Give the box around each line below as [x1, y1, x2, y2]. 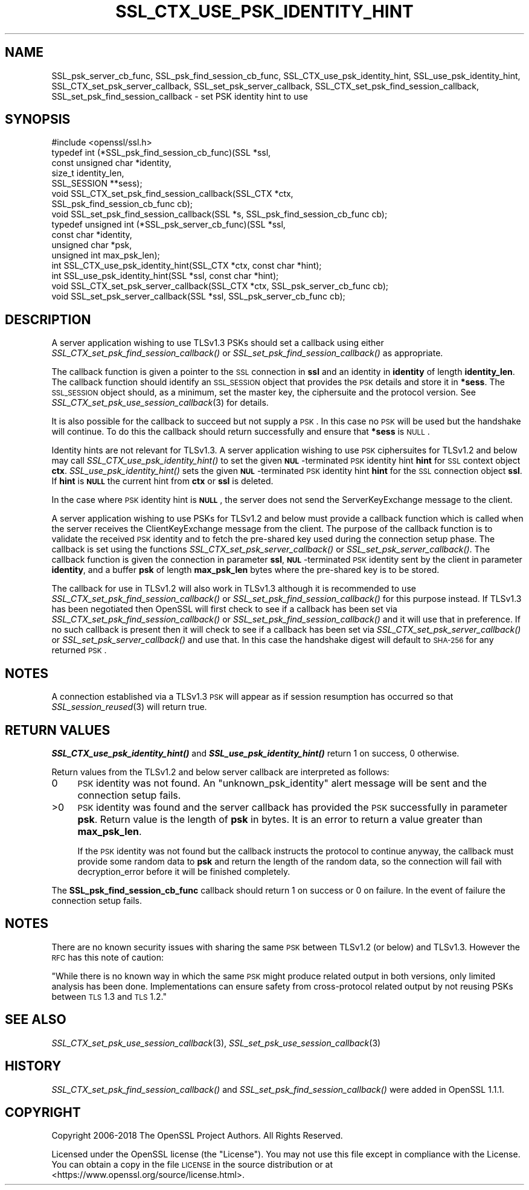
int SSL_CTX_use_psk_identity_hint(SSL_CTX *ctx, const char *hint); [51, 260, 322, 271]
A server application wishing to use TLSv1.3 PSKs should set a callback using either [51, 337, 384, 348]
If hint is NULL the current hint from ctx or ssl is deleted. [51, 476, 274, 487]
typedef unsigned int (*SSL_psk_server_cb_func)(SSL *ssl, [51, 219, 286, 230]
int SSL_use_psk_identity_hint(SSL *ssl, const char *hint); [51, 270, 279, 281]
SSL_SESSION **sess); [51, 178, 143, 189]
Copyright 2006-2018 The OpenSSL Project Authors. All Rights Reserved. [51, 1130, 343, 1141]
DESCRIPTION [5, 312, 91, 327]
